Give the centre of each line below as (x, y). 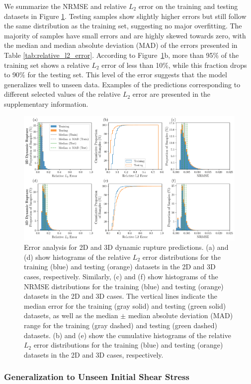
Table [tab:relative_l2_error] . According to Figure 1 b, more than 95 (109, 55)
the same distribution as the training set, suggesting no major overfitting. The (123, 26)
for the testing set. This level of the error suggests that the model (127, 75)
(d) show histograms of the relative (77, 257)
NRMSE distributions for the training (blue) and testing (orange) (124, 286)
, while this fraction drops (208, 65)
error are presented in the (171, 94)
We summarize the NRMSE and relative (65, 6)
